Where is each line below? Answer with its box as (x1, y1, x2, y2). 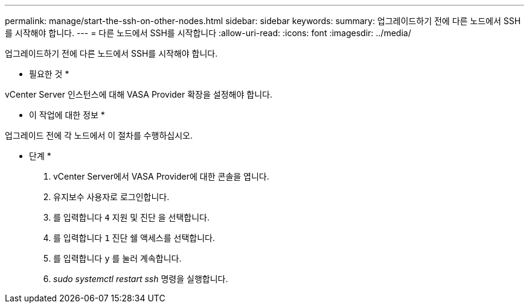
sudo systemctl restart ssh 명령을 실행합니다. (53, 274, 228, 284)
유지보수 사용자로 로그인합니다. (53, 192, 170, 202)
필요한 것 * (29, 69, 69, 79)
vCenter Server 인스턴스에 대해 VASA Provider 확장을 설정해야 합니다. (5, 89, 272, 99)
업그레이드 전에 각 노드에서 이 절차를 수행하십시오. (5, 130, 193, 140)
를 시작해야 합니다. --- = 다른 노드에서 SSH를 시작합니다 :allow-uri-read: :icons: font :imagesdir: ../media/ (5, 28, 411, 38)
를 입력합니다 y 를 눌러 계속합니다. (53, 253, 182, 263)
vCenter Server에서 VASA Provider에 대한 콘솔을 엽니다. (53, 171, 269, 181)
